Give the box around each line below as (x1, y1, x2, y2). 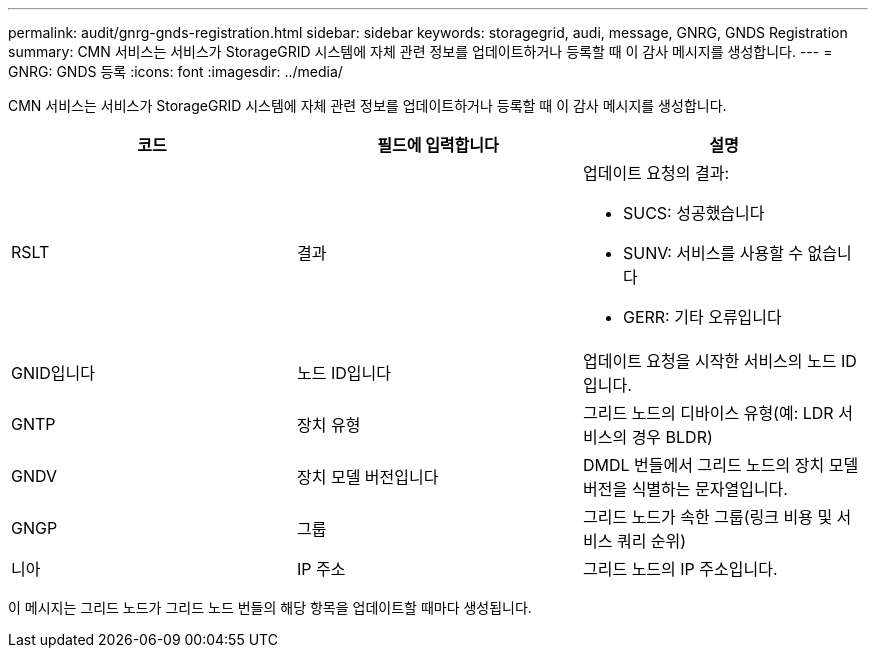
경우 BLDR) (631, 427, 713, 447)
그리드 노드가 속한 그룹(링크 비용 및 (582, 507, 833, 527)
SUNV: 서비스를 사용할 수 (622, 243, 804, 263)
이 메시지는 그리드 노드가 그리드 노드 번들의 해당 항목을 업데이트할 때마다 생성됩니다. (8, 599, 532, 616)
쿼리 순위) (616, 531, 687, 551)
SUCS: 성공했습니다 (622, 203, 765, 223)
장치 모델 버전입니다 (296, 467, 439, 487)
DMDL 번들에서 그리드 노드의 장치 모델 (582, 455, 859, 475)
